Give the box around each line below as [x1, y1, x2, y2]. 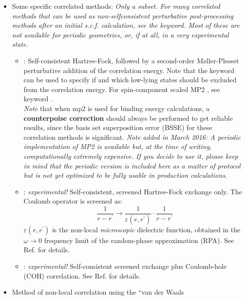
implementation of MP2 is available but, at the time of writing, [23, 141, 212, 151]
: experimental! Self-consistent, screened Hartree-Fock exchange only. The [23, 186, 242, 196]
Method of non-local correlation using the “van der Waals [12, 287, 184, 297]
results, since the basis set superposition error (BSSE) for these [23, 122, 212, 132]
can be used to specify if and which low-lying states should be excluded [23, 75, 237, 85]
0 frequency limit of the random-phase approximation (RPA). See [38, 235, 234, 245]
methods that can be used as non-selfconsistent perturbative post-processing [12, 10, 234, 20]
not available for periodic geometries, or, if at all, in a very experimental [12, 29, 229, 39]
